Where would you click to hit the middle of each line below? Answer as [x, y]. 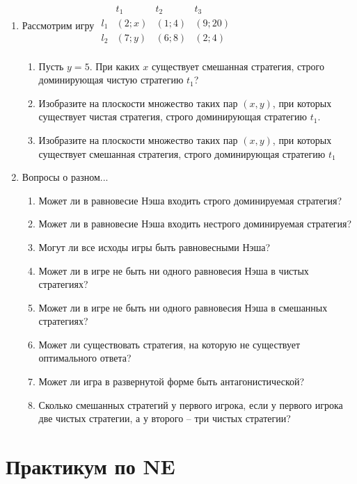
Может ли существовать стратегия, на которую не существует [169, 344]
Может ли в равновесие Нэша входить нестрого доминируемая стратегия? [195, 224]
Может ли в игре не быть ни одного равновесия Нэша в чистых [174, 270]
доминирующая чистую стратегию [111, 80]
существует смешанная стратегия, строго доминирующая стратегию [182, 153]
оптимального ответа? [85, 358]
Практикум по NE [90, 466]
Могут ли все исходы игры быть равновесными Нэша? [154, 247]
